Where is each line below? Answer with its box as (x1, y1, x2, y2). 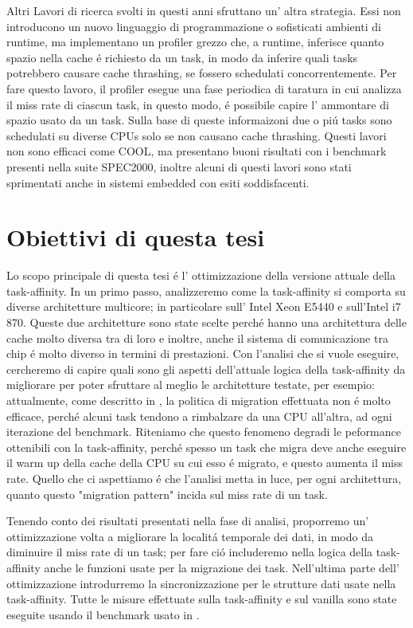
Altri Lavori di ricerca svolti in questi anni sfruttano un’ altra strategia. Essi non (6, 2, 401, 18)
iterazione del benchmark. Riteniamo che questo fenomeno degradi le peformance (6, 423, 401, 440)
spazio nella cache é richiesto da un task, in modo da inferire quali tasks (6, 49, 358, 65)
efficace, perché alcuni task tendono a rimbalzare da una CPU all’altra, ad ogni (6, 407, 392, 424)
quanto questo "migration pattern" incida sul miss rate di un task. (6, 485, 328, 502)
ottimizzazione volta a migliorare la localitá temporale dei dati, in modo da (6, 528, 373, 544)
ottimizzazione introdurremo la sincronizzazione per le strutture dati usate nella (6, 575, 396, 591)
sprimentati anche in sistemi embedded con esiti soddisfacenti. (6, 174, 310, 190)
